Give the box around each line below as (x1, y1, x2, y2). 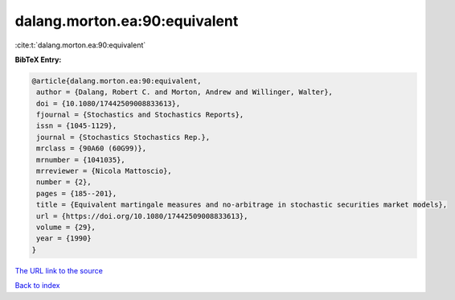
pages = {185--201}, (36, 189, 117, 198)
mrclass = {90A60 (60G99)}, (36, 144, 147, 153)
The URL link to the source (14, 265, 104, 275)
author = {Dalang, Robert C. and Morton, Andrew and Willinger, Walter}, (36, 88, 334, 97)
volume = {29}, (36, 223, 96, 232)
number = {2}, (36, 178, 92, 187)
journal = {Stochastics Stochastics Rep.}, (36, 133, 211, 142)
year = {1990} (36, 234, 92, 243)
